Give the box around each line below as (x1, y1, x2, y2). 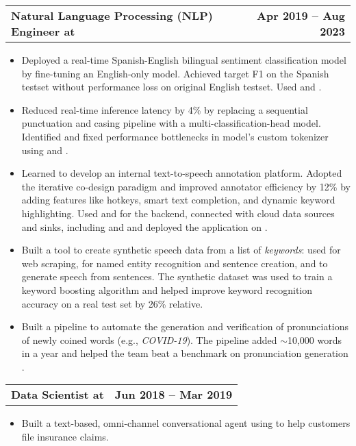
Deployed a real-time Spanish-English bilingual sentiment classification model (21, 53, 346, 66)
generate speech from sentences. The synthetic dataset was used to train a (21, 269, 333, 284)
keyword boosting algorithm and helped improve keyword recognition (21, 282, 312, 297)
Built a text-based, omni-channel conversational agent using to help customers (21, 416, 351, 430)
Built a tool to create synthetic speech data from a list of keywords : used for (21, 243, 341, 257)
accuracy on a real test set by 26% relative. (21, 296, 203, 310)
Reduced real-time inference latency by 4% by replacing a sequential (21, 102, 308, 116)
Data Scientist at (11, 386, 104, 403)
